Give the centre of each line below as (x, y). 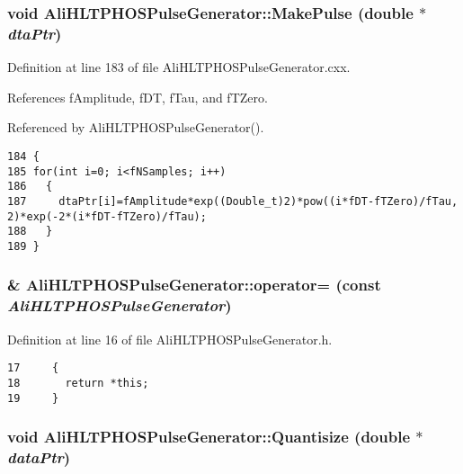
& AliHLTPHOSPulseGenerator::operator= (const (194, 285)
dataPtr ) (39, 457)
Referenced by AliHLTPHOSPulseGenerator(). (136, 127)
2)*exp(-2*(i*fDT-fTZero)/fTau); (107, 216)
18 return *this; (78, 383)
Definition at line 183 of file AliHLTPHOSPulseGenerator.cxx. (179, 67)
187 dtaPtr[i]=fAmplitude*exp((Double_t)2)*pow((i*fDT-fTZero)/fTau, (233, 201)
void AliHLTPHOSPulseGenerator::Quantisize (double (209, 437)
